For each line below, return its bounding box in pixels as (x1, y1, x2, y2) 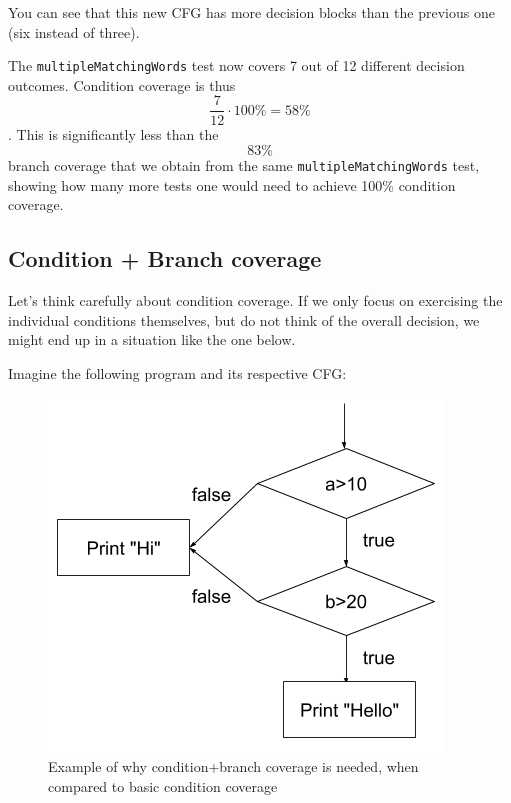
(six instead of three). (8, 21, 140, 42)
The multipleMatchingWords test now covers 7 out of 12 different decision (8, 55, 465, 76)
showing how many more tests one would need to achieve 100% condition (8, 174, 456, 195)
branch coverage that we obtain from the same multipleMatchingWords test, (8, 155, 480, 176)
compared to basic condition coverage (48, 775, 278, 796)
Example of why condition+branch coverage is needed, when (48, 756, 419, 777)
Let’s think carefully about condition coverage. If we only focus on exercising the (8, 290, 503, 311)
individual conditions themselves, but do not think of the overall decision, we (8, 309, 480, 330)
